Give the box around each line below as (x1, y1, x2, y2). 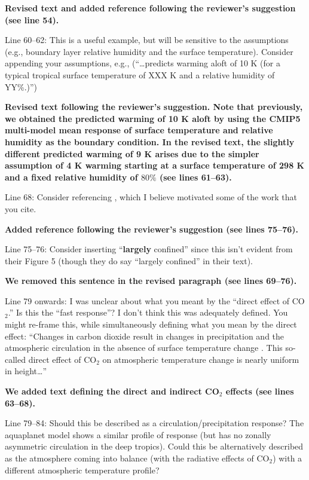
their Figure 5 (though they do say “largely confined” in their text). (5, 254, 253, 267)
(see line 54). (5, 13, 59, 26)
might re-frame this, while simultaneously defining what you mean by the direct (5, 318, 297, 331)
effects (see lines (225, 385, 294, 398)
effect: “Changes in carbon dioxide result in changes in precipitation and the (5, 329, 284, 342)
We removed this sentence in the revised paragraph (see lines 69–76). (5, 274, 297, 287)
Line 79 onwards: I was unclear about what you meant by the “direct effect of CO (5, 294, 305, 307)
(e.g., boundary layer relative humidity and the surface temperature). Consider (5, 45, 293, 57)
